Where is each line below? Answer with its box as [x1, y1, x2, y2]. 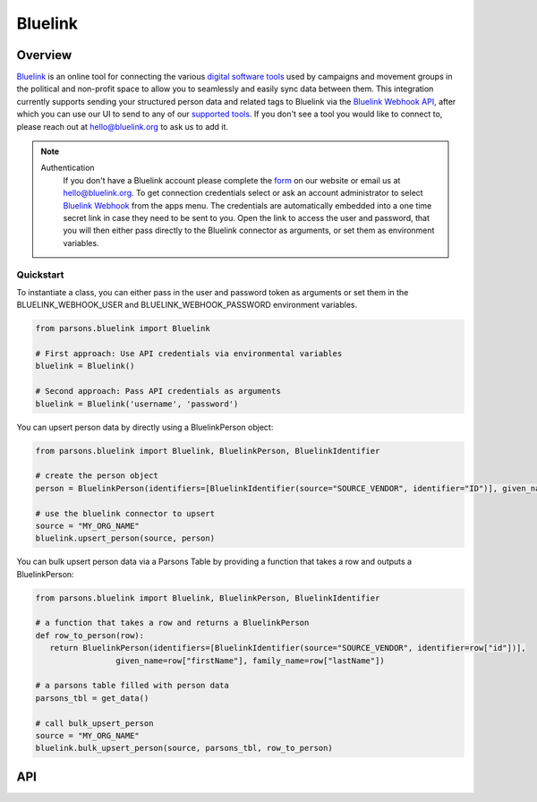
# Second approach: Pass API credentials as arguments [35, 386, 281, 397]
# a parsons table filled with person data [35, 680, 230, 691]
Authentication [40, 162, 95, 174]
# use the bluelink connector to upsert [35, 508, 215, 518]
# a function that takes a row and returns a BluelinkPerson [35, 618, 310, 628]
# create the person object [35, 471, 158, 481]
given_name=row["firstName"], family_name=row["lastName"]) [115, 655, 385, 666]
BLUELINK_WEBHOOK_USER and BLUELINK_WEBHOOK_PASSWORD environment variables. [16, 300, 358, 311]
